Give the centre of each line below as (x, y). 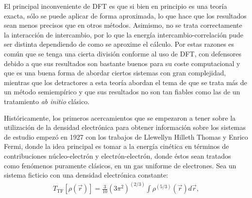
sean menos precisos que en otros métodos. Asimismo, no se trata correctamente (123, 25)
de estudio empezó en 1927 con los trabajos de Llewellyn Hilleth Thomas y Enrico (126, 136)
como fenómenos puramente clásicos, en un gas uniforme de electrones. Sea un (120, 165)
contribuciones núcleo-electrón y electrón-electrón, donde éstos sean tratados (118, 155)
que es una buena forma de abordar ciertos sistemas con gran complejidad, (115, 73)
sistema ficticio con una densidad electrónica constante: (86, 175)
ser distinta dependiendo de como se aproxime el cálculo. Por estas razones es (119, 44)
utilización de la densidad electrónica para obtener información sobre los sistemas (125, 127)
